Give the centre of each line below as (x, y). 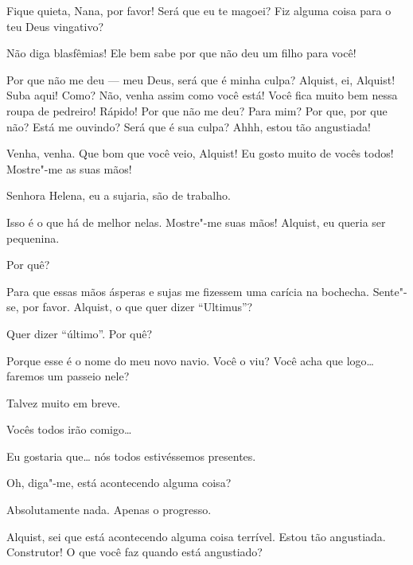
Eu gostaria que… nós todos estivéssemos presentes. (131, 456)
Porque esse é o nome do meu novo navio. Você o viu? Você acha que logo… (190, 360)
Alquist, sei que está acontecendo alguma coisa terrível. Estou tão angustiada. (196, 536)
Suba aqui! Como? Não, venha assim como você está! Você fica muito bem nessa (202, 95)
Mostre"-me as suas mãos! (69, 168)
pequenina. (33, 238)
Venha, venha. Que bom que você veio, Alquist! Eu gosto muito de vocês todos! (200, 153)
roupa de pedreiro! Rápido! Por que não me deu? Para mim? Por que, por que (197, 110)
